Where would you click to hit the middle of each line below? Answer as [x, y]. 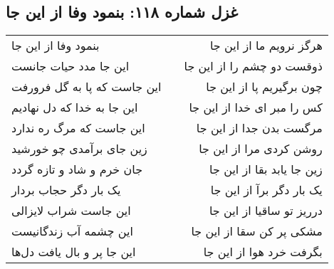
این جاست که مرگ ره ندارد [78, 128]
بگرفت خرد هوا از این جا [263, 252]
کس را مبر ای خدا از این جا [256, 107]
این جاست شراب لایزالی [71, 211]
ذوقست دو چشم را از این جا [253, 66]
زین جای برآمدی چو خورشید [79, 149]
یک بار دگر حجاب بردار [66, 190]
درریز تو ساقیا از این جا [266, 211]
